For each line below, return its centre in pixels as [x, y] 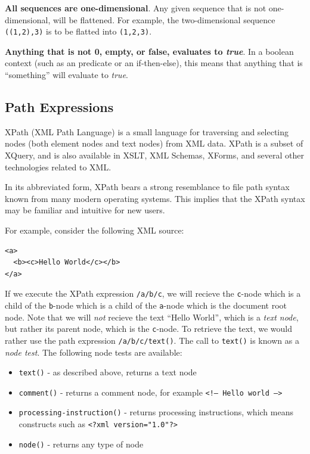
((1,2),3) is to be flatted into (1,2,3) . [78, 31]
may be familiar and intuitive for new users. [85, 210]
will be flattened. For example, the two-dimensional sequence [164, 19]
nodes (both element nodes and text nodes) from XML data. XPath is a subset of [154, 143]
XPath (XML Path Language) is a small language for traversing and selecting [147, 131]
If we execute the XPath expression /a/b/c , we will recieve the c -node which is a [153, 293]
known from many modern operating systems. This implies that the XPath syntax [155, 198]
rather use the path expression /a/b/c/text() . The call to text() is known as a [152, 340]
